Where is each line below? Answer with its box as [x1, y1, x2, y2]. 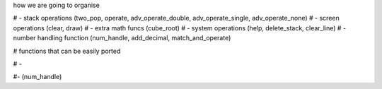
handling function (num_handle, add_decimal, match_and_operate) [37, 34, 231, 42]
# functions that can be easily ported [13, 47, 121, 55]
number [13, 34, 36, 42]
